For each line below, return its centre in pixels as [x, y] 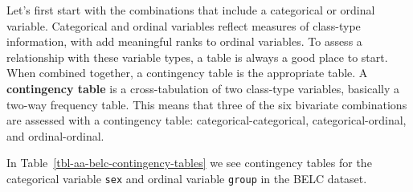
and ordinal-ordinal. [55, 135]
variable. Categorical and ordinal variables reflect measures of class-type [184, 25]
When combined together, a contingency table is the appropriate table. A [187, 73]
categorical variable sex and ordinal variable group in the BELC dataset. [187, 178]
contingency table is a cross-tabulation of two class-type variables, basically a [203, 88]
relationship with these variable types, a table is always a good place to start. [197, 57]
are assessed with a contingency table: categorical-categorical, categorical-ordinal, [206, 120]
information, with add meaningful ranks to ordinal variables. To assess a [184, 41]
